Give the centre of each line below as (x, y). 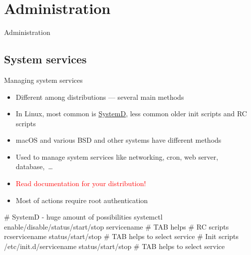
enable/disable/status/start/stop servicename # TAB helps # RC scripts (117, 226)
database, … (34, 166)
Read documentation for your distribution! (81, 183)
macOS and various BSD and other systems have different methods (119, 140)
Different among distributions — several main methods (100, 97)
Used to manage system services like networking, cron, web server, (117, 156)
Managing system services (43, 80)
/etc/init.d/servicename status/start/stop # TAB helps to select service (115, 246)
